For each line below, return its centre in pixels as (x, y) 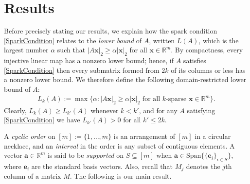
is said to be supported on (85, 155)
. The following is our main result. (121, 176)
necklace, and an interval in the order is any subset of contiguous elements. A (119, 145)
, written (162, 40)
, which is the (219, 40)
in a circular (213, 136)
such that (71, 50)
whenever (105, 110)
